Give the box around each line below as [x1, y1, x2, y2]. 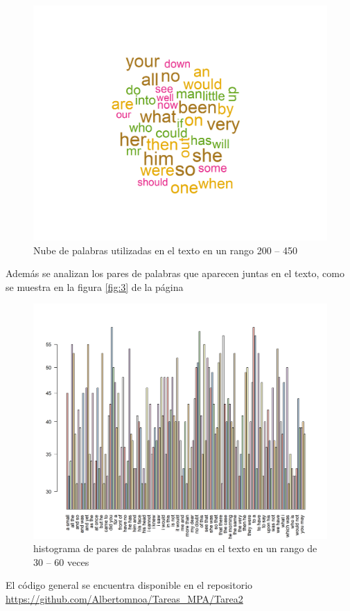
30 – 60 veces [33, 554, 89, 569]
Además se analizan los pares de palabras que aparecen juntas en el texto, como [6, 266, 344, 281]
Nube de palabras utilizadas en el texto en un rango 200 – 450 [33, 242, 297, 257]
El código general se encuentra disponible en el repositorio [6, 578, 253, 592]
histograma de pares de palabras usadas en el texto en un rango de [33, 541, 317, 556]
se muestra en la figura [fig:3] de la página [6, 279, 184, 294]
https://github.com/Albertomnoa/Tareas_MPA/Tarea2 [6, 591, 243, 605]
